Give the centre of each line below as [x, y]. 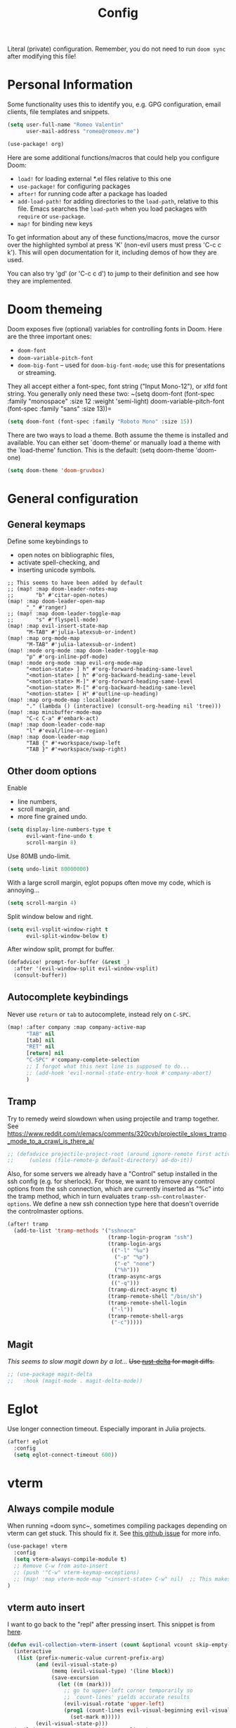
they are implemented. [40, 280]
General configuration [73, 499]
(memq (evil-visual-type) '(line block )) [113, 1671]
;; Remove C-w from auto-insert [61, 1566]
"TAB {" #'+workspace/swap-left [73, 743]
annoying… [24, 890]
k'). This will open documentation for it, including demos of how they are [112, 252]
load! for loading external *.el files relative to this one [94, 178]
